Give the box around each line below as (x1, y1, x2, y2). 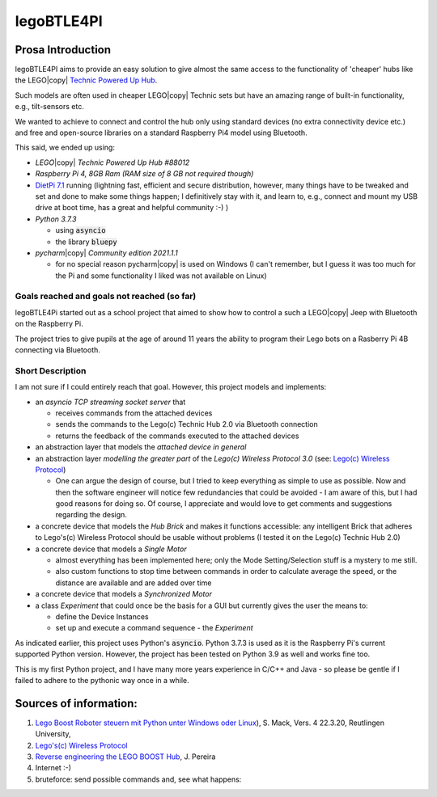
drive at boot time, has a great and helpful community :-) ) (35, 203, 229, 213)
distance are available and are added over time (55, 578, 212, 588)
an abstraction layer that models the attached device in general (35, 442, 247, 452)
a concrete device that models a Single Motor (35, 544, 187, 554)
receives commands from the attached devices (55, 408, 213, 418)
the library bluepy (55, 237, 117, 247)
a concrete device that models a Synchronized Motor (35, 589, 212, 599)
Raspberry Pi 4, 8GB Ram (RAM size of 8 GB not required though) (35, 169, 254, 179)
